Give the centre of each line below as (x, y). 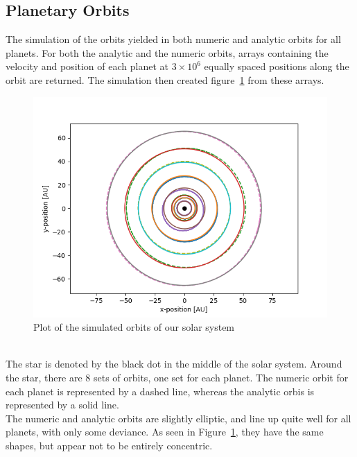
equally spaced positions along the (277, 66)
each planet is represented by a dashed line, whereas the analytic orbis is (160, 391)
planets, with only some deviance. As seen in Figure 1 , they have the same (165, 432)
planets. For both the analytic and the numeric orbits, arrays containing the (167, 52)
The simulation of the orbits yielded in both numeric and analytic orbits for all (173, 39)
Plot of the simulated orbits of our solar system (134, 327)
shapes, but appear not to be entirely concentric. (109, 445)
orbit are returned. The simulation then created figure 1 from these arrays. (165, 79)
